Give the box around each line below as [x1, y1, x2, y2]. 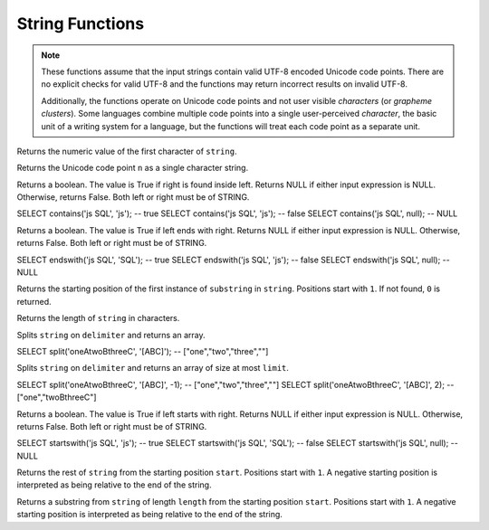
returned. [16, 296, 52, 307]
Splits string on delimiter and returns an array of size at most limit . [16, 363, 290, 374]
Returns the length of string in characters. [16, 313, 180, 324]
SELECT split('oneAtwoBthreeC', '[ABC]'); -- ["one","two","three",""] [16, 345, 269, 356]
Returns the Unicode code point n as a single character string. [16, 163, 249, 174]
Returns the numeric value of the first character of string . [16, 146, 237, 156]
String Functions [16, 14, 145, 33]
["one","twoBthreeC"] [16, 392, 97, 402]
